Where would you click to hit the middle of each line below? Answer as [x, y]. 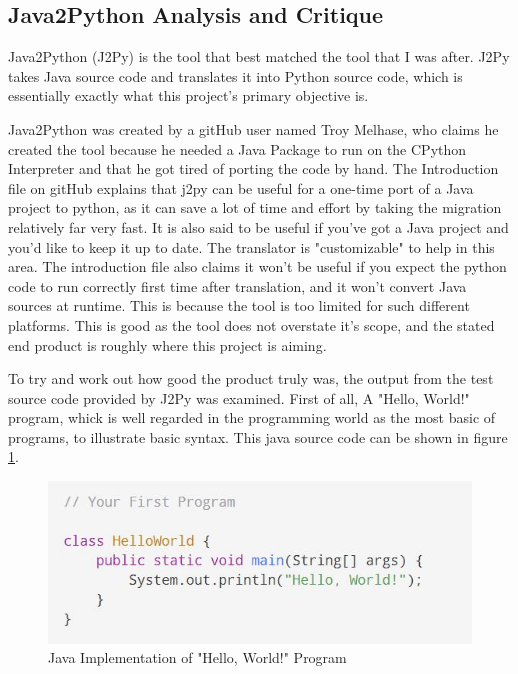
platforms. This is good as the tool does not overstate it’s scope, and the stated [251, 324]
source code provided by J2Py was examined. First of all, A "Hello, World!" [239, 397]
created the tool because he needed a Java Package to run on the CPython [237, 148]
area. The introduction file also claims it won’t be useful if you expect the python [257, 266]
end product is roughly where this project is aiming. [167, 344]
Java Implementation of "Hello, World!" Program [197, 657]
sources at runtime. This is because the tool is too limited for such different [239, 305]
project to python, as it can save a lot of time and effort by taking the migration [255, 207]
